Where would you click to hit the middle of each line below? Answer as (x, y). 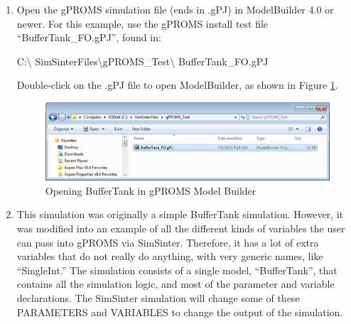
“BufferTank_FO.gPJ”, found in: (89, 37)
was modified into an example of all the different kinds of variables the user (181, 228)
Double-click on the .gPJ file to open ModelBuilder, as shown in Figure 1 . (177, 85)
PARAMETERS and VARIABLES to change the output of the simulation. (180, 312)
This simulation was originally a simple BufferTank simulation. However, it (180, 214)
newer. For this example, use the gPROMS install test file (142, 23)
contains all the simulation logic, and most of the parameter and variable (175, 284)
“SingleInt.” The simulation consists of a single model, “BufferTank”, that (177, 270)
